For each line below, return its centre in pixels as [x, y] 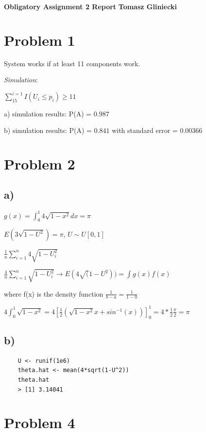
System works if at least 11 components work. [72, 63]
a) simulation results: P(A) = [48, 114]
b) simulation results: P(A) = [48, 130]
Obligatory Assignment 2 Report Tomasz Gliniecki [90, 6]
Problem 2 [40, 163]
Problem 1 [40, 40]
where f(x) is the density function [54, 293]
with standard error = [145, 130]
